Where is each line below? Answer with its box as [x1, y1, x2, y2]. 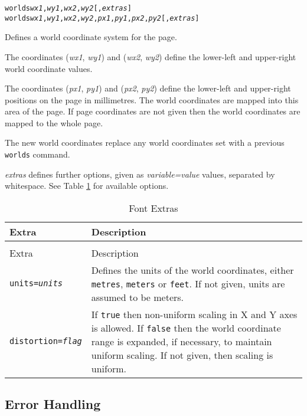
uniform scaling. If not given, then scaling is [91, 348, 273, 362]
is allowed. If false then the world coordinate [91, 320, 281, 335]
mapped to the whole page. [5, 116, 103, 129]
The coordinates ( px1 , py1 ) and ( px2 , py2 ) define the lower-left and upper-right [5, 82, 291, 94]
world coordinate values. [5, 62, 93, 74]
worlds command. [5, 148, 70, 160]
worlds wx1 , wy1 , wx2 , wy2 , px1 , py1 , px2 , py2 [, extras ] [5, 14, 200, 22]
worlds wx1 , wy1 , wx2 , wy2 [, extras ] [5, 4, 132, 12]
